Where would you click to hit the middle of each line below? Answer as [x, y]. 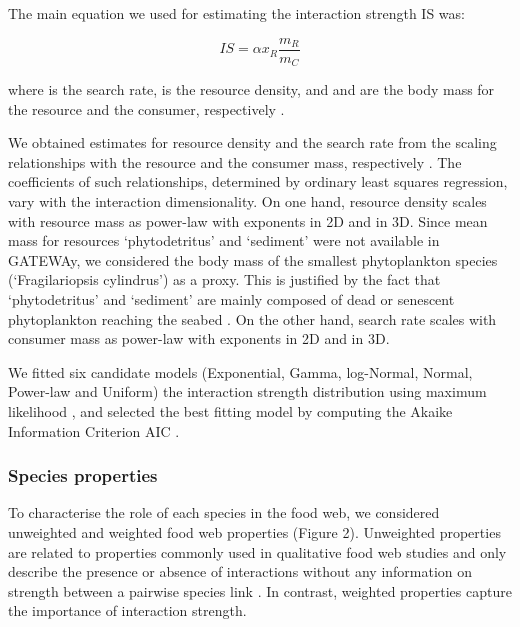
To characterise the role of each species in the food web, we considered [224, 512]
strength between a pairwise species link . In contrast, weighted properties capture [260, 590]
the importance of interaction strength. [127, 610]
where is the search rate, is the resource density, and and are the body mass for [251, 89]
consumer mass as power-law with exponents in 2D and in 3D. [199, 338]
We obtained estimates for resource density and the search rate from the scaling [252, 142]
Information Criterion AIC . [94, 430]
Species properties [83, 475]
